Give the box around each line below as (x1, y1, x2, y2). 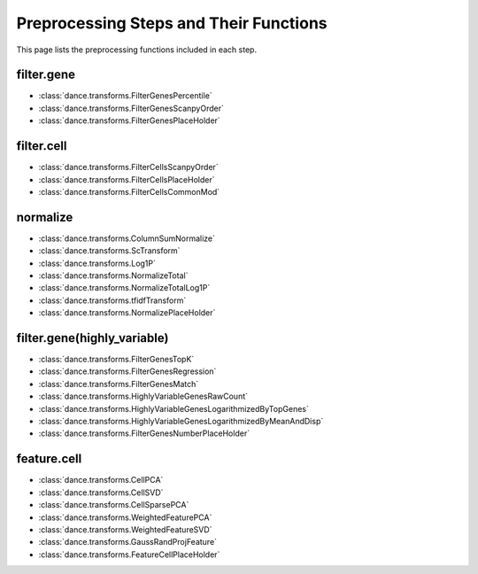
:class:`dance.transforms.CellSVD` (38, 487, 164, 498)
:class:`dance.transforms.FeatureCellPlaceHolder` (38, 549, 220, 560)
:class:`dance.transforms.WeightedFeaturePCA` (38, 512, 212, 523)
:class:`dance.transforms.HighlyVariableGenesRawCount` (38, 391, 248, 402)
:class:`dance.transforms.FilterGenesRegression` (38, 366, 217, 376)
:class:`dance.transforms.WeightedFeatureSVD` (38, 524, 212, 535)
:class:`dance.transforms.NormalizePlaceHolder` (38, 307, 216, 318)
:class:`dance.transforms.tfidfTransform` (38, 295, 187, 306)
